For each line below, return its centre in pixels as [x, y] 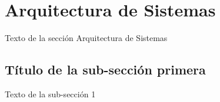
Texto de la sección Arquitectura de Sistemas [86, 38]
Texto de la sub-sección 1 [50, 93]
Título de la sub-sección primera [105, 69]
